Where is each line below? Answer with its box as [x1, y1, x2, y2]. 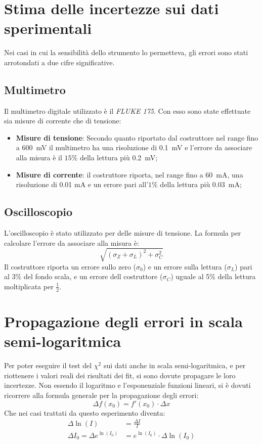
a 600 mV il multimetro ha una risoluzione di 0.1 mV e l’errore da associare [16, 142, 252, 153]
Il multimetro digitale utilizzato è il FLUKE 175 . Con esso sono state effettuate [4, 105, 251, 116]
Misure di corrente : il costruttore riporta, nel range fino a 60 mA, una [16, 169, 243, 180]
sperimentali [4, 18, 92, 38]
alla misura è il [16, 152, 62, 163]
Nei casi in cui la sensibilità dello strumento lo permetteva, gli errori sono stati [4, 47, 248, 58]
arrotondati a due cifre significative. [4, 57, 115, 67]
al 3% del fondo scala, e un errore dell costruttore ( [4, 271, 163, 282]
